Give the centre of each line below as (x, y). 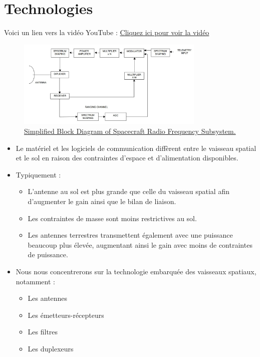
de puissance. (48, 254)
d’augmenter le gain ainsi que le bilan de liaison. (102, 201)
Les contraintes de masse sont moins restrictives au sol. (112, 218)
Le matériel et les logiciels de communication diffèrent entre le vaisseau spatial (136, 148)
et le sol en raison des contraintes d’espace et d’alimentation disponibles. (127, 158)
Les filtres (43, 332)
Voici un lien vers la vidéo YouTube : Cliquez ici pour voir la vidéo (107, 32)
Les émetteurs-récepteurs (66, 315)
